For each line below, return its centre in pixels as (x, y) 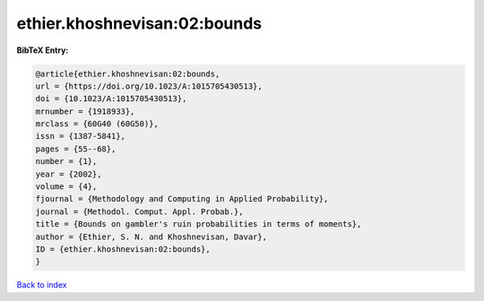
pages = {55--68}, (76, 149)
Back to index (42, 285)
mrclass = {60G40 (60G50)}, (97, 124)
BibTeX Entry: (43, 50)
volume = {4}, (66, 187)
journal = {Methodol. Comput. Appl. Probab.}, (139, 211)
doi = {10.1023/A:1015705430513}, (111, 99)
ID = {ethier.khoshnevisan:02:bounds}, (123, 249)
